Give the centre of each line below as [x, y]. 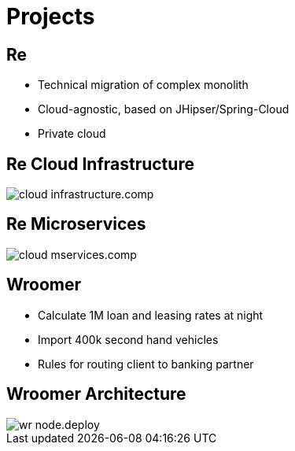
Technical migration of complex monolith [143, 85]
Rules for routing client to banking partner [146, 364]
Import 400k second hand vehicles [128, 339]
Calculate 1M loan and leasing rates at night [151, 315]
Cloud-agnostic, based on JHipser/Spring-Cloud [164, 109]
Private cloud [72, 134]
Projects [51, 17]
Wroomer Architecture [96, 394]
